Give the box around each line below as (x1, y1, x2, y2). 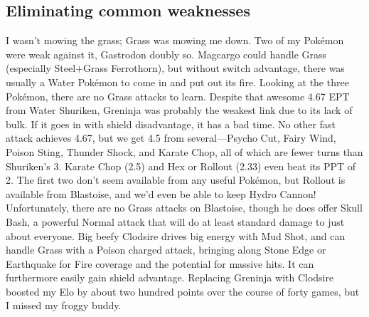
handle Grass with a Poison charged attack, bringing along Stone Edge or (6, 242, 326, 257)
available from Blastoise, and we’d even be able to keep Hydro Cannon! (6, 186, 316, 201)
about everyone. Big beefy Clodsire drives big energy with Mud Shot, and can (6, 228, 346, 243)
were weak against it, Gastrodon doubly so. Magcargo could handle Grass (6, 46, 327, 61)
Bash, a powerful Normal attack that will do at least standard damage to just (6, 214, 345, 229)
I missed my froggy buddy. (6, 298, 122, 313)
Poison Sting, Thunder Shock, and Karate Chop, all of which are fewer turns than (6, 144, 363, 159)
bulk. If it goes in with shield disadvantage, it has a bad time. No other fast (6, 116, 336, 131)
